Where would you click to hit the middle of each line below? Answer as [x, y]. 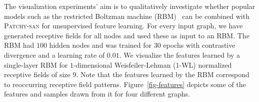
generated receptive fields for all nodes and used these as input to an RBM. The [127, 35]
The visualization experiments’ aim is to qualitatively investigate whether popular [130, 6]
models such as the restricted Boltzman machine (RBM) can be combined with [127, 16]
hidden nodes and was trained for [100, 45]
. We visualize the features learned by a [180, 54]
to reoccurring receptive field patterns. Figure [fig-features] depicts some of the [125, 84]
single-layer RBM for [36, 64]
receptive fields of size [37, 74]
